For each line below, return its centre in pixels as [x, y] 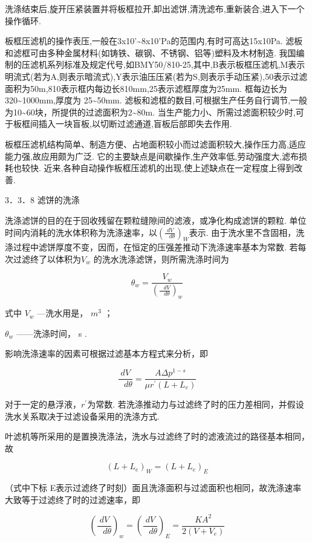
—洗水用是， [63, 313]
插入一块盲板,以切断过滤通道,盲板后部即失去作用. [135, 124]
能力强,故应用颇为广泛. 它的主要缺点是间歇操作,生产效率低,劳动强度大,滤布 [152, 156]
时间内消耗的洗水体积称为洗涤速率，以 [81, 232]
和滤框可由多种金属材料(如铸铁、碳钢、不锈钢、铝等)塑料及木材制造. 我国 [151, 52]
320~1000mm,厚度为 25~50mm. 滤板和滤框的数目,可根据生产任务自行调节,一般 [156, 100]
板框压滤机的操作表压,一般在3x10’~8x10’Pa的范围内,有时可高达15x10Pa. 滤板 [154, 41]
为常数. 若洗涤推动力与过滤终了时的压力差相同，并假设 [196, 404]
